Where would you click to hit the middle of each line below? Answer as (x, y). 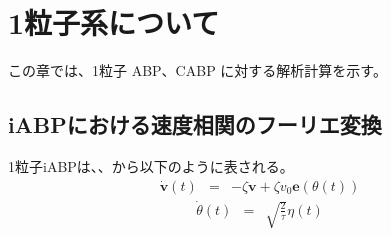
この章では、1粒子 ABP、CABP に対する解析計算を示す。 (197, 70)
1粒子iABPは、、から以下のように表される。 (151, 165)
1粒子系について (114, 22)
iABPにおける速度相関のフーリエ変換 (195, 124)
